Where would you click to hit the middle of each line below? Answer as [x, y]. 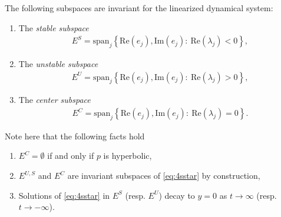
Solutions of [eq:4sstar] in [64, 195]
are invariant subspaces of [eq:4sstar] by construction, [164, 176]
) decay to [177, 195]
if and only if [71, 156]
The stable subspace [54, 27]
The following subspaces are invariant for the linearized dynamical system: [139, 8]
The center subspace [54, 100]
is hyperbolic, [128, 156]
